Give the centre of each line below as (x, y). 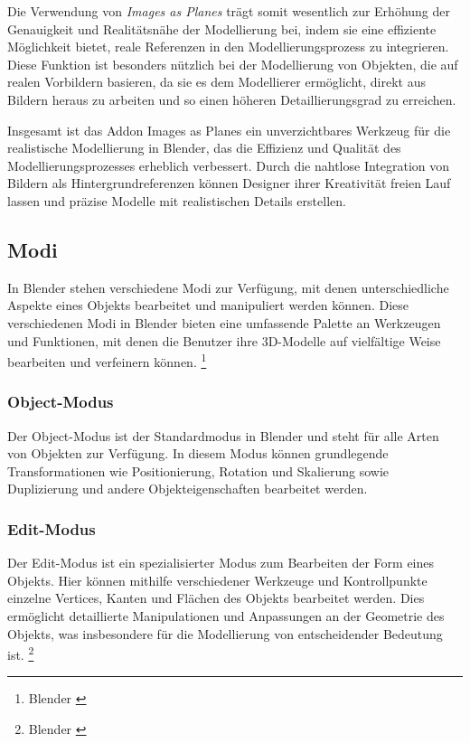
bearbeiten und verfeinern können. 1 (107, 360)
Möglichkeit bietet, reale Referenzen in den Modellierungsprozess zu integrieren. (228, 47)
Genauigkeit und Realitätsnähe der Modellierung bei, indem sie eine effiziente (222, 28)
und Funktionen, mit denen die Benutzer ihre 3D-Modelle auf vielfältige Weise (224, 340)
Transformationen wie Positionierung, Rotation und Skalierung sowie (198, 470)
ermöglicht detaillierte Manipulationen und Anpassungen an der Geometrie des (226, 615)
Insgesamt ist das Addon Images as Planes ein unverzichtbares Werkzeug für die (229, 130)
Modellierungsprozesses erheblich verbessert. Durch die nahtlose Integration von (229, 165)
